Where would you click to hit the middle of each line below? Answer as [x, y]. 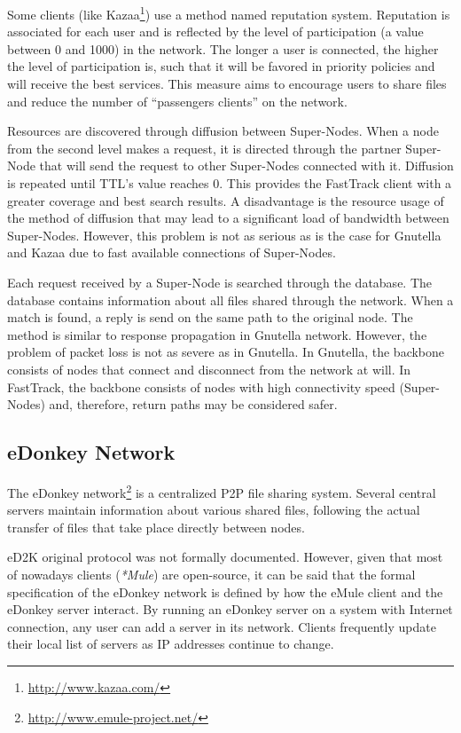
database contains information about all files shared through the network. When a [230, 300]
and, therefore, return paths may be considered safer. [193, 404]
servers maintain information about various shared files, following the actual [214, 510]
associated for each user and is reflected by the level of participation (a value [215, 32]
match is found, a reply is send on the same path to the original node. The [210, 317]
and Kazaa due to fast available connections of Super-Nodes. [172, 252]
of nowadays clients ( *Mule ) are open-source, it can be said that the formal [211, 574]
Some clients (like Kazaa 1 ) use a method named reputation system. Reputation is [229, 13]
